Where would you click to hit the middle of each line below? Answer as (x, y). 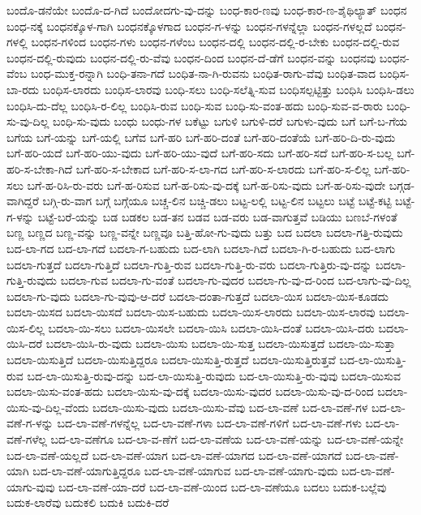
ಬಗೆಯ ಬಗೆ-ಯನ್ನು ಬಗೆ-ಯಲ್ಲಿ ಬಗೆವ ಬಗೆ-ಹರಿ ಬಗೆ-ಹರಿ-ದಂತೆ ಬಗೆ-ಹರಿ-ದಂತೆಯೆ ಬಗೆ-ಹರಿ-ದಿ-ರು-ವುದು (201, 137)
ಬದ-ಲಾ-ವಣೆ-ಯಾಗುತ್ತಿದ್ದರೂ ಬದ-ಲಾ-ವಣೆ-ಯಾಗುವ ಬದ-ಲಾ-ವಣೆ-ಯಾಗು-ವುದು (185, 471)
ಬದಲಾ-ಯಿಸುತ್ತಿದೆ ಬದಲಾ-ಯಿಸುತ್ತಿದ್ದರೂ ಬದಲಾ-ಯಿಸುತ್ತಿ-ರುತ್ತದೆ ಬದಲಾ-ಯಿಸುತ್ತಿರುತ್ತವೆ (171, 360)
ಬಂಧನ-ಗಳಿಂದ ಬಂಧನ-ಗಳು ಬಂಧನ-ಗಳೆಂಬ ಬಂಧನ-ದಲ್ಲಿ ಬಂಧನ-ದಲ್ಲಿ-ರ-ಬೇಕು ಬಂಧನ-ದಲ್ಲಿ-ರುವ (215, 42)
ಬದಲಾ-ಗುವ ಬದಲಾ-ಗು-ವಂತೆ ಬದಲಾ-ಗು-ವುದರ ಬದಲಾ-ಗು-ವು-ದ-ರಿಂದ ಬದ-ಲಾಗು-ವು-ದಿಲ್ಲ (236, 280)
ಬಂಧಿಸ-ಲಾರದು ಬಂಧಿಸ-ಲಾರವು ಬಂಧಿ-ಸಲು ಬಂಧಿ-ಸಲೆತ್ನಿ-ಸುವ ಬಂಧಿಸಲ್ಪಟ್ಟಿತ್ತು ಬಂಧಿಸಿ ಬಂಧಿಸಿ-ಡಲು (228, 89)
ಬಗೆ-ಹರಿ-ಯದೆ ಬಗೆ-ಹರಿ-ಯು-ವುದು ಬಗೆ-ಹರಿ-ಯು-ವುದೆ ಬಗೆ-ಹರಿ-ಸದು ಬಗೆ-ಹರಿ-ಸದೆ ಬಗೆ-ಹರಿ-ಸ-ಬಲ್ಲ (200, 153)
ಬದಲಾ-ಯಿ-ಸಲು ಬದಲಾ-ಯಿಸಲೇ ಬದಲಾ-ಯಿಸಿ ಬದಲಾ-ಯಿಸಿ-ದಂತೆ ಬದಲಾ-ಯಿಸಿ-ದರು (211, 327)
